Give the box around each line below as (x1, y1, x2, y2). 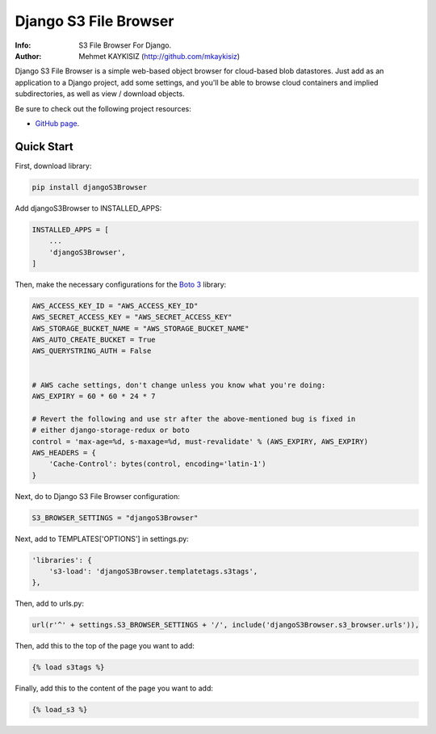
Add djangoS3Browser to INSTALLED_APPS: (15, 203, 162, 213)
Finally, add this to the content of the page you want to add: (15, 683, 214, 694)
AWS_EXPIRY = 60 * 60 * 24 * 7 (31, 392, 157, 401)
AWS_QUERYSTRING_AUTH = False (31, 346, 152, 355)
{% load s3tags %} (31, 663, 105, 672)
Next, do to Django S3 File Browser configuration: (15, 491, 181, 501)
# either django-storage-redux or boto (31, 426, 190, 435)
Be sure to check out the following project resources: (15, 103, 191, 113)
